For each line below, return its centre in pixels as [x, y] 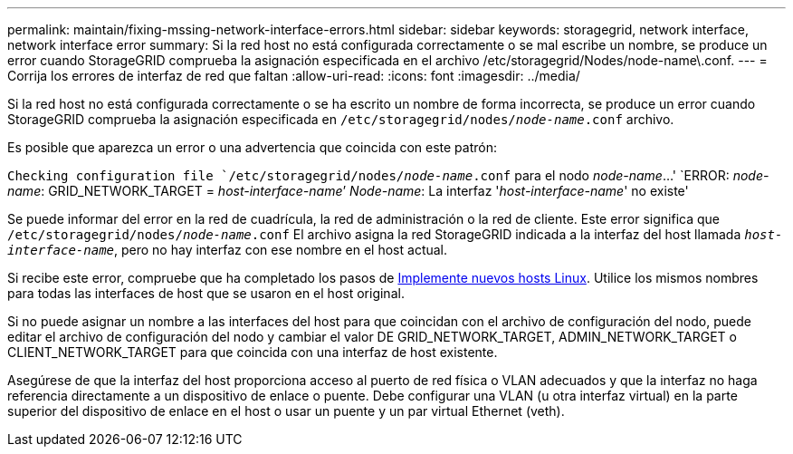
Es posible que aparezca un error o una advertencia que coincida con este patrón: [253, 147]
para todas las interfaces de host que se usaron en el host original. [206, 293]
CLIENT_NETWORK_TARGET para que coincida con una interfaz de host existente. [253, 352]
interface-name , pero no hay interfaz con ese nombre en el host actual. [228, 250]
